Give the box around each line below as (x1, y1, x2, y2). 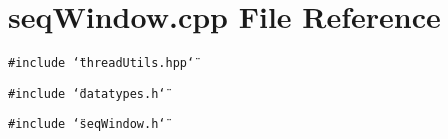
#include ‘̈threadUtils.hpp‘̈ (8, 56, 195, 71)
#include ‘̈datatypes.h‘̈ (8, 86, 166, 101)
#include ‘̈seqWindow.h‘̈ (8, 117, 166, 132)
